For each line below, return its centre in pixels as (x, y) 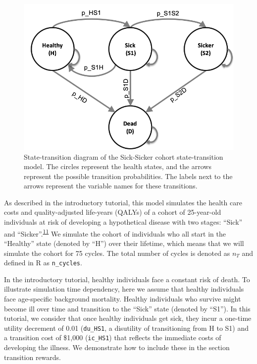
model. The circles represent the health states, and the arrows (118, 166)
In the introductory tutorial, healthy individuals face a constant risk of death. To (127, 279)
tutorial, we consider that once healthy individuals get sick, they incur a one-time (128, 318)
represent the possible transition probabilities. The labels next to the (128, 176)
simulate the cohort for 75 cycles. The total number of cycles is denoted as (117, 253)
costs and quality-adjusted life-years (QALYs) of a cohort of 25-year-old (113, 212)
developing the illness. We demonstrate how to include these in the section (117, 347)
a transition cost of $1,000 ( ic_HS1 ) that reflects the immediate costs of (113, 337)
